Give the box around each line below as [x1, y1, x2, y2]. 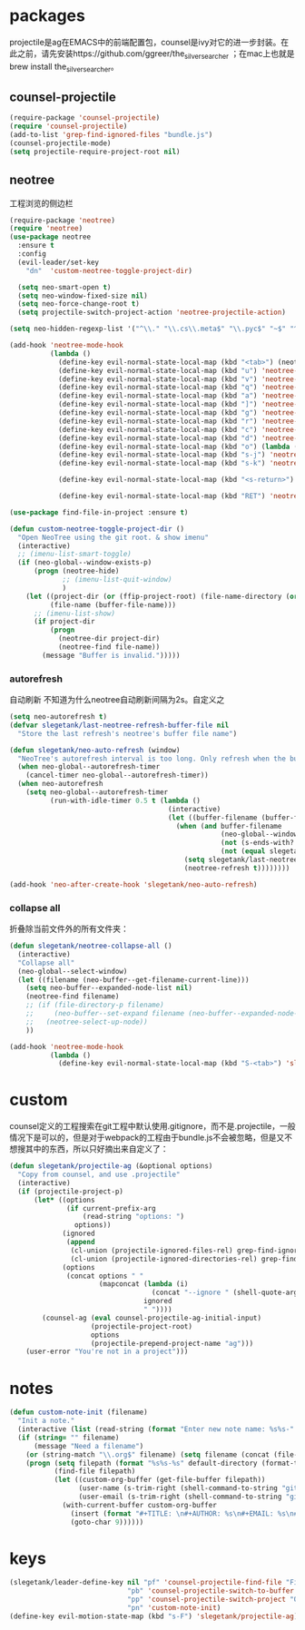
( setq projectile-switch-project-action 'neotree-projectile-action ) [17, 308, 286, 318]
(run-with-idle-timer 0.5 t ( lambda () [49, 796, 202, 805]
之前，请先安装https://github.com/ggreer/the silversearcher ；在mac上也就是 [16, 47, 295, 61]
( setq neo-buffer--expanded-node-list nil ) [25, 984, 193, 993]
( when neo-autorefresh [17, 780, 103, 789]
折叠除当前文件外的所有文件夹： [9, 923, 129, 934]
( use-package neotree [9, 232, 92, 241]
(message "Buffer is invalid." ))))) [42, 651, 181, 660]
